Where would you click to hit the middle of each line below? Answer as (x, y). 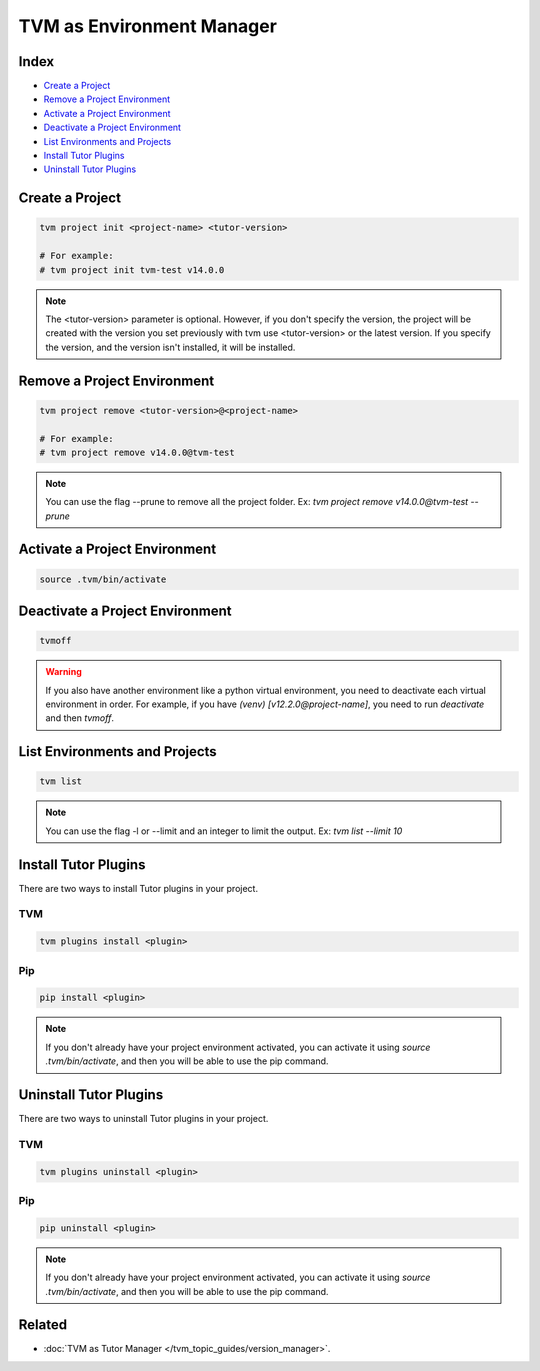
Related (43, 1325)
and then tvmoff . (80, 718)
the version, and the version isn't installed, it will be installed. (170, 347)
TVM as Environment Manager (147, 26)
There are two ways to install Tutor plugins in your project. (138, 888)
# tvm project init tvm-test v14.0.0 (132, 269)
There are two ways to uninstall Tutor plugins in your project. (143, 1119)
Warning (63, 672)
